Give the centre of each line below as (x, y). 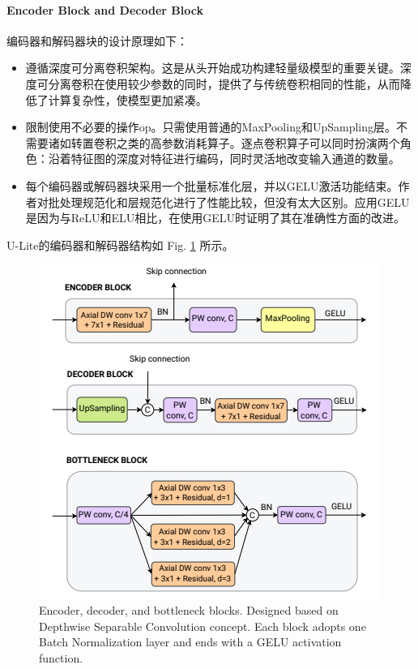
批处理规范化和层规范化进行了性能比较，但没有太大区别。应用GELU (229, 202)
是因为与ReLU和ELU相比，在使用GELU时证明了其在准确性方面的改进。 (215, 218)
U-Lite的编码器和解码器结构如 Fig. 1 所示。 (120, 244)
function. (61, 657)
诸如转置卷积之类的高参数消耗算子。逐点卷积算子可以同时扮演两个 (224, 142)
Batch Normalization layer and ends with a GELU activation (190, 642)
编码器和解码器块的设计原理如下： (97, 40)
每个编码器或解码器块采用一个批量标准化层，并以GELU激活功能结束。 (212, 185)
